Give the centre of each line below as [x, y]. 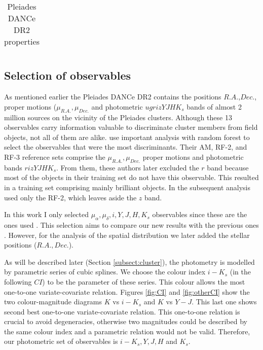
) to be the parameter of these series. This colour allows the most [144, 281]
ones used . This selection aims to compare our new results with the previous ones [131, 224]
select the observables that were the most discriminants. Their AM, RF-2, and [126, 147]
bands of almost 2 [214, 106]
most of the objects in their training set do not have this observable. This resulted [131, 177]
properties [22, 41]
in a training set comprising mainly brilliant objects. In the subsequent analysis [127, 187]
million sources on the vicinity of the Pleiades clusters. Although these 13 [118, 117]
